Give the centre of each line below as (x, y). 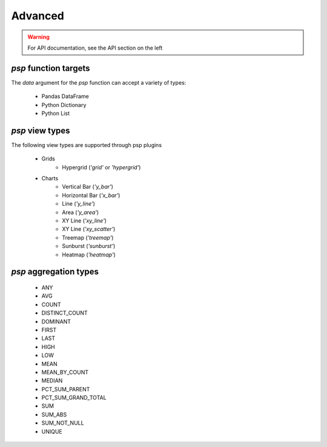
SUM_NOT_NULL (63, 423)
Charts (50, 178)
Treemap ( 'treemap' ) (88, 237)
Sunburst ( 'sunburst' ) (89, 246)
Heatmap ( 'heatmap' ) (89, 255)
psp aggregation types (55, 272)
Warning (38, 37)
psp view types (41, 130)
